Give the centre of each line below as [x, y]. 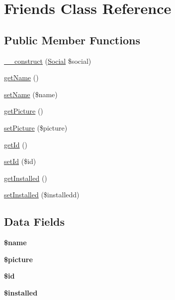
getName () [21, 77]
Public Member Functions [72, 40]
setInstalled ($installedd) [42, 195]
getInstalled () [26, 178]
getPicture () [24, 111]
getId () [16, 144]
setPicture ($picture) [36, 127]
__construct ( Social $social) [48, 61]
